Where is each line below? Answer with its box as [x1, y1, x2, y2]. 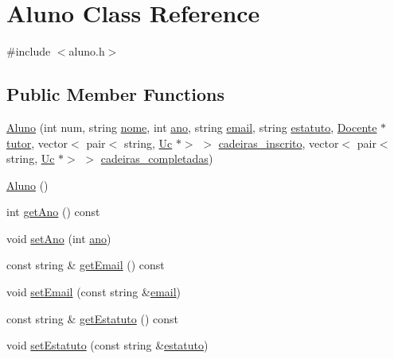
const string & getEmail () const [6, 257, 165, 273]
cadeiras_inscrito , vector [218, 134, 339, 151]
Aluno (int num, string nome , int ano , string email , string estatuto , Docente [6, 118, 377, 135]
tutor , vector [6, 134, 68, 151]
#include [6, 43, 51, 60]
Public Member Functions [6, 82, 224, 106]
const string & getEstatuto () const [6, 310, 178, 326]
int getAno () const [6, 203, 100, 220]
